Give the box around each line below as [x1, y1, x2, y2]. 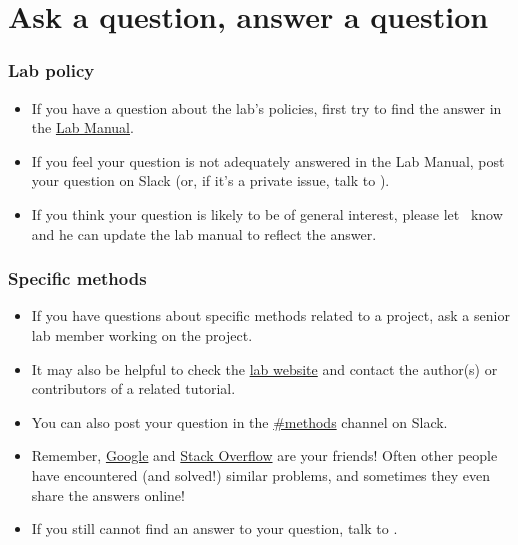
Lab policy [8, 58, 95, 83]
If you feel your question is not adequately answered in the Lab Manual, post [31, 150, 505, 171]
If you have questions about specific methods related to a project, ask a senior [31, 305, 510, 326]
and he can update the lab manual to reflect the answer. [31, 223, 377, 244]
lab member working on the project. [31, 324, 253, 345]
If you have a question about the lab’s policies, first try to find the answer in [31, 97, 502, 118]
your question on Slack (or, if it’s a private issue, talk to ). [31, 170, 390, 191]
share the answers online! [31, 484, 185, 505]
